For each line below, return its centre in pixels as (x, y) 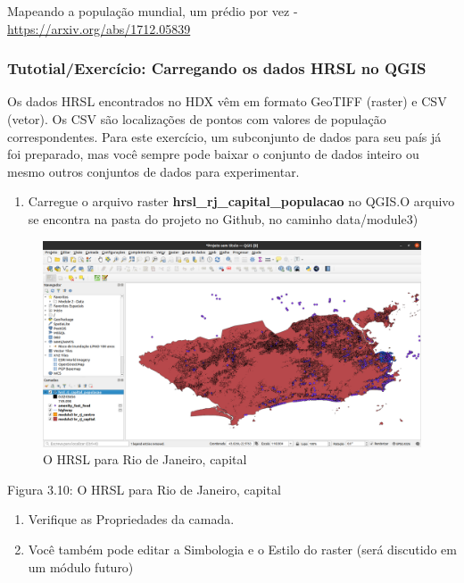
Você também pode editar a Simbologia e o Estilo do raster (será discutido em (242, 549)
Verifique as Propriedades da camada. (131, 519)
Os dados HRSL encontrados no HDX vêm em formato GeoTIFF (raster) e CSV (227, 101)
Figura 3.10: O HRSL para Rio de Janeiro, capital (144, 489)
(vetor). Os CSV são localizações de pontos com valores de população (197, 119)
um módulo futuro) (81, 566)
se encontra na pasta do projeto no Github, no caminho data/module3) (223, 218)
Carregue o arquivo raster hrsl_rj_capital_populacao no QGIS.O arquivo (241, 201)
